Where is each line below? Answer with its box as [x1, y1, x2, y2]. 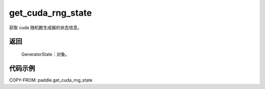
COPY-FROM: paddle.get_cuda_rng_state [9, 77, 93, 83]
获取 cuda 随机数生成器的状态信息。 [9, 25, 82, 30]
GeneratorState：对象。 [21, 51, 70, 57]
